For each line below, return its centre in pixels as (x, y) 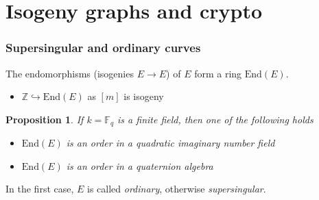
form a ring (218, 73)
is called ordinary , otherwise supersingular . (177, 189)
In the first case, (40, 189)
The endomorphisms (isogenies (70, 73)
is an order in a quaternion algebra (140, 165)
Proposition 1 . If (45, 119)
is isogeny (144, 96)
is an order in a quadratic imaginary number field (170, 143)
